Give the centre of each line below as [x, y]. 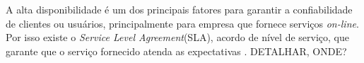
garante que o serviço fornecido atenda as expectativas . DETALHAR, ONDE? [176, 51]
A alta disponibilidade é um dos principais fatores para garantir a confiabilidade [179, 9]
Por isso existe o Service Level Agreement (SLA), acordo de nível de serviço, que [177, 37]
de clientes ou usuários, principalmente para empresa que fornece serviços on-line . [182, 23]
